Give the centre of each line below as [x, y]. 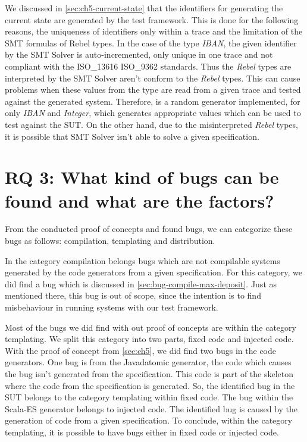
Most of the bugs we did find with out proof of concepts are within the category [151, 327]
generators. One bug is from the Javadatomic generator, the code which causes [148, 362]
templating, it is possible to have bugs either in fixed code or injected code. [142, 432]
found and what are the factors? [140, 200]
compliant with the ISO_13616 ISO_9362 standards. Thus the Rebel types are [148, 66]
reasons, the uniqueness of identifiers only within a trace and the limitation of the [154, 31]
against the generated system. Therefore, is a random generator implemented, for [153, 101]
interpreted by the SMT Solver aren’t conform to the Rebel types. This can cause [153, 78]
